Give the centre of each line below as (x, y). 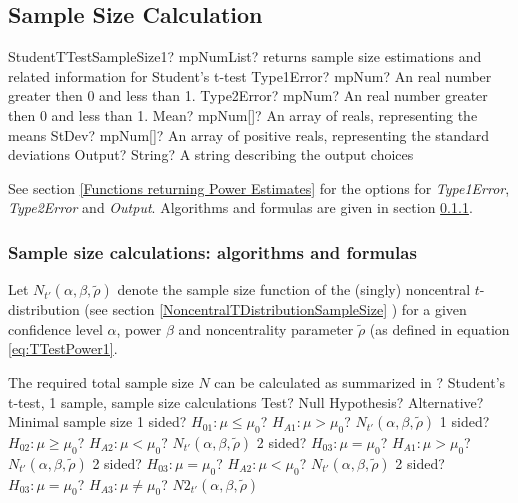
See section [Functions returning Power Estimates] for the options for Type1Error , (259, 187)
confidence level (55, 328)
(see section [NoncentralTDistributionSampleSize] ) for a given (275, 309)
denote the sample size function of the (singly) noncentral (294, 289)
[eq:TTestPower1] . (63, 348)
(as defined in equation (439, 328)
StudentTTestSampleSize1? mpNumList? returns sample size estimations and (245, 56)
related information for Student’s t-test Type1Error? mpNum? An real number (250, 75)
